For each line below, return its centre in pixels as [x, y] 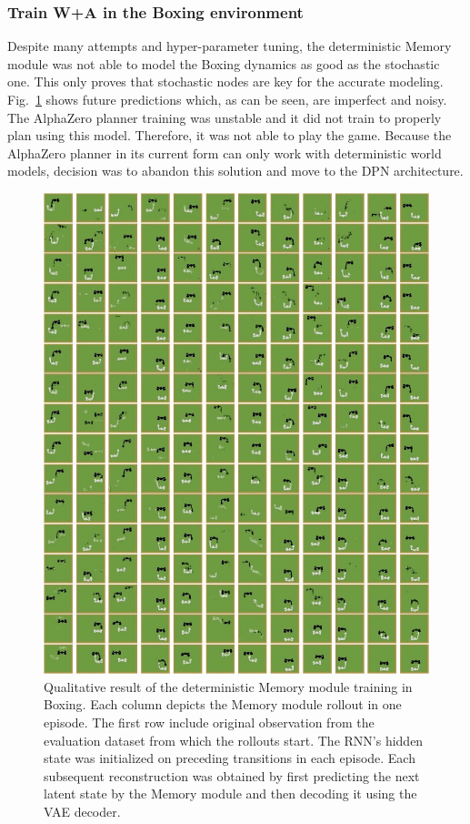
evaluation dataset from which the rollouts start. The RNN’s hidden [234, 740]
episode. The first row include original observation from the [209, 722]
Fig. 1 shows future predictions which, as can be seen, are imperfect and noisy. [227, 99]
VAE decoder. [82, 812]
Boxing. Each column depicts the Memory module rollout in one [223, 704]
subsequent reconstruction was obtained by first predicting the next [232, 775]
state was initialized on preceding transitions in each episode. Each [230, 758]
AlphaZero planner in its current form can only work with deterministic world [225, 153]
